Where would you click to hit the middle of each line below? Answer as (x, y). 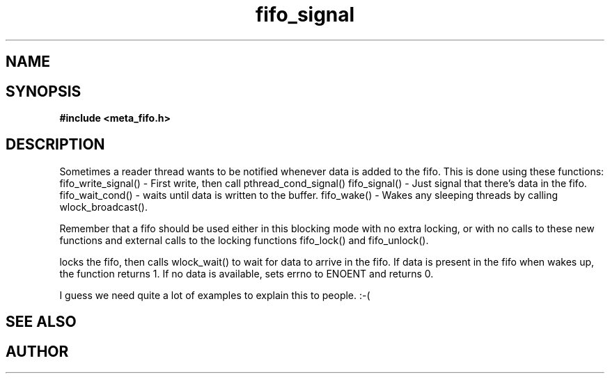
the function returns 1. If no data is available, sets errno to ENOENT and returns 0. (247, 273)
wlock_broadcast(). (103, 207)
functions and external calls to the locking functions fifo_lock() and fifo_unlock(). (244, 240)
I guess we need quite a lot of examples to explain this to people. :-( (215, 295)
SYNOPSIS (44, 91)
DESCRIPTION (55, 145)
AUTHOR (37, 351)
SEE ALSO (41, 322)
